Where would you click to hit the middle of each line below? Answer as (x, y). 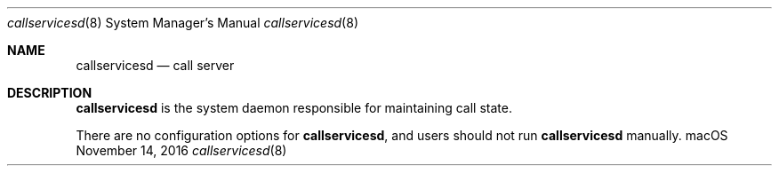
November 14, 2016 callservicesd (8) (181, 150)
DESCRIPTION (50, 93)
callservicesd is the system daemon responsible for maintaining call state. (294, 108)
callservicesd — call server (155, 65)
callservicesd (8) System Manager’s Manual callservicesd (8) (183, 23)
